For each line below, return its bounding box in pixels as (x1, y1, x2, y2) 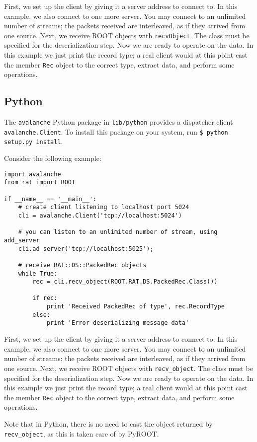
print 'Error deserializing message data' (46, 319, 189, 327)
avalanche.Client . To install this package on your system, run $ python (4, 126, 228, 137)
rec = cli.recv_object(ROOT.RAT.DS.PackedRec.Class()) (32, 278, 218, 286)
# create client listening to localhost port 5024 (18, 204, 189, 211)
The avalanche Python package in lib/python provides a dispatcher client (4, 117, 233, 127)
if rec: (32, 295, 58, 302)
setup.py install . (4, 136, 63, 147)
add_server (4, 236, 40, 244)
